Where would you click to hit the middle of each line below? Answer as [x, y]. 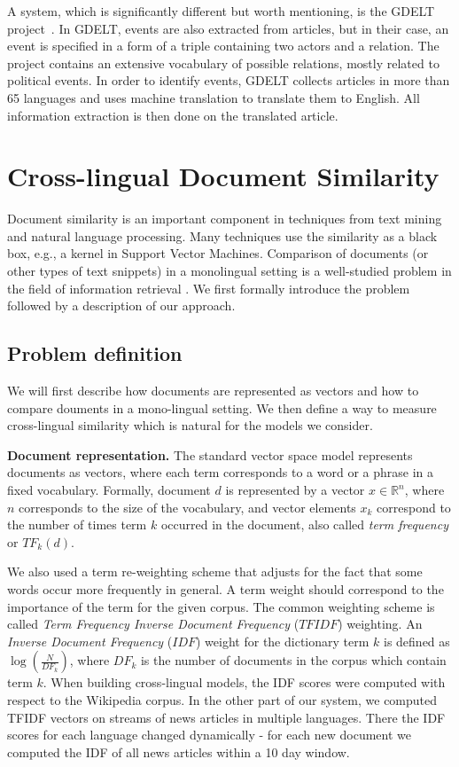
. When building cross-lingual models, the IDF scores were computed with [244, 682]
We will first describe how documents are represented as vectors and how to [213, 391]
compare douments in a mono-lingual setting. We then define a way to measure [222, 407]
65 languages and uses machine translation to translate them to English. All [214, 97]
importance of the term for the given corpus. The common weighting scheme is [221, 606]
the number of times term [77, 524]
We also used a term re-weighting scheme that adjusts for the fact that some [215, 571]
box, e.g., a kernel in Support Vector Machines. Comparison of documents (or [218, 253]
